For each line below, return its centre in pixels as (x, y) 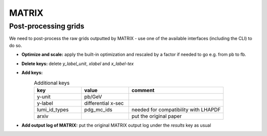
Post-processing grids (47, 26)
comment (143, 90)
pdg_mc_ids (98, 109)
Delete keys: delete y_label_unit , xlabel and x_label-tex (78, 64)
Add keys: (32, 72)
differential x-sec (104, 103)
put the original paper (156, 116)
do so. (16, 45)
